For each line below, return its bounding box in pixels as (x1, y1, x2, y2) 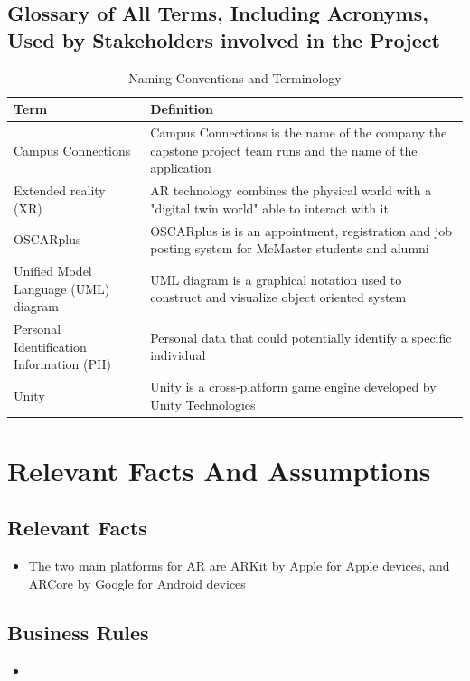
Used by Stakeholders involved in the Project (7, 25, 440, 53)
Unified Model (14, 260, 92, 279)
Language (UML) (14, 279, 110, 298)
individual (150, 345, 206, 364)
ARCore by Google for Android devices (28, 573, 246, 592)
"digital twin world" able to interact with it (150, 198, 389, 217)
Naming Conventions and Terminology (128, 68, 342, 87)
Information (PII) (14, 355, 111, 374)
